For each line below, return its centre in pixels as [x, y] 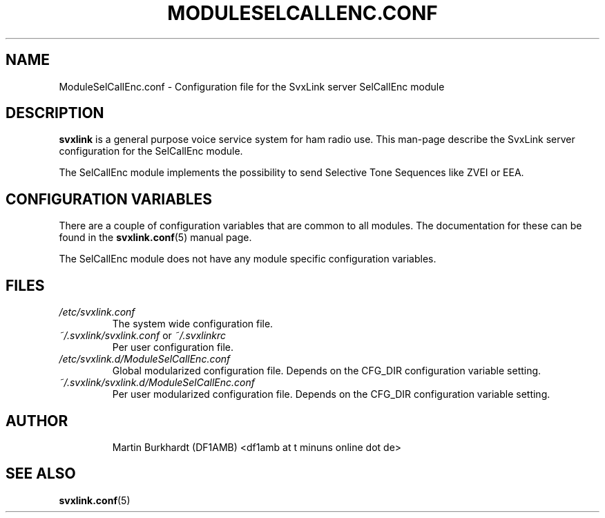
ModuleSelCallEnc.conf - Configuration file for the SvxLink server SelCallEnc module [252, 86]
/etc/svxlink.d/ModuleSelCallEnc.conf [145, 359]
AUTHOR [37, 421]
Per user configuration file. [173, 347]
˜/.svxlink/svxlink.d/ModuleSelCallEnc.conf [157, 383]
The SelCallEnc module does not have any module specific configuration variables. [248, 259]
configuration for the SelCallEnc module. [151, 151]
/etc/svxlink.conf [97, 312]
